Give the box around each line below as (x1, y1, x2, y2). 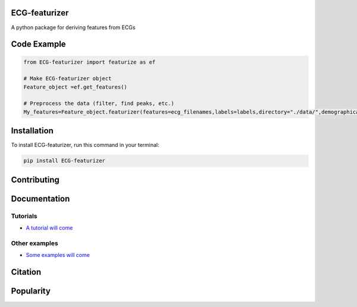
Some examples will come (26, 252, 90, 259)
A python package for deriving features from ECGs (11, 24, 136, 31)
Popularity (11, 286, 51, 296)
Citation (11, 267, 42, 277)
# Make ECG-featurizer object (23, 75, 112, 82)
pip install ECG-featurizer (23, 158, 105, 164)
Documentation (11, 193, 70, 203)
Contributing (11, 174, 59, 184)
